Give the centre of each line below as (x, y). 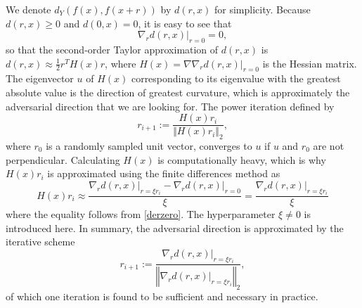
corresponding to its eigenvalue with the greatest (236, 78)
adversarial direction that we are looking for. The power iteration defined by (170, 106)
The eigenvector (40, 78)
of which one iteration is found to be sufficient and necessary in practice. (162, 296)
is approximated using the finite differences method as (164, 173)
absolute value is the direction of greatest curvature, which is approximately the (178, 92)
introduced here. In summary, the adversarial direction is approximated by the (175, 227)
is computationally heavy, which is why (242, 159)
